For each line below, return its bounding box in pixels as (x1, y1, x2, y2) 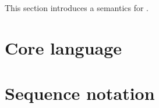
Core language (5, 35, 122, 59)
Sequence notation (5, 81, 155, 105)
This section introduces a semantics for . (5, 2, 149, 13)
